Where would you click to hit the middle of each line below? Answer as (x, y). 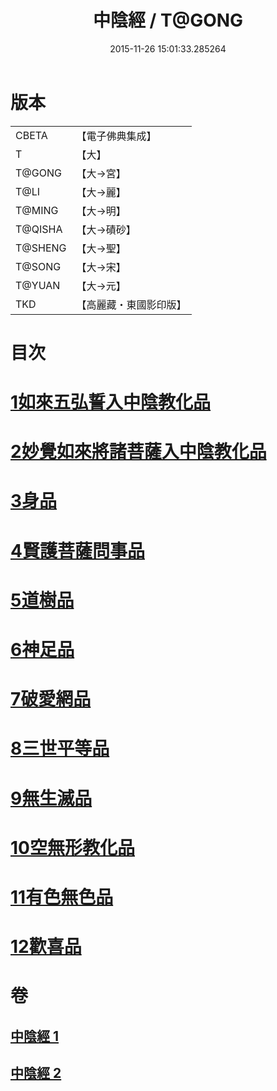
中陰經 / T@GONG (168, 20)
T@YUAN (38, 285)
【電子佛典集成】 (116, 136)
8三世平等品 (60, 748)
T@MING (37, 210)
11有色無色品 (62, 897)
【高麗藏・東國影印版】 (131, 304)
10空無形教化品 (72, 847)
